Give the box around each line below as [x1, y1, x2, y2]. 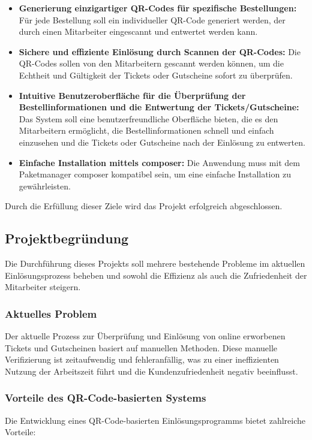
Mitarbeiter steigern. [5, 281, 81, 293]
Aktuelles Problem [5, 306, 97, 321]
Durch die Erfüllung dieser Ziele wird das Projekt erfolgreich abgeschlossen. [5, 200, 283, 212]
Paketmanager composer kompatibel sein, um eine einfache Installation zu [19, 168, 291, 180]
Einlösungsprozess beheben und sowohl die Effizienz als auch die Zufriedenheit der [5, 269, 307, 281]
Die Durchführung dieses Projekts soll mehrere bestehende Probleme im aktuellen [5, 257, 305, 270]
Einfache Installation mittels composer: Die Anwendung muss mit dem [19, 156, 300, 168]
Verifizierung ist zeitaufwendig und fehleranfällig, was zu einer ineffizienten [5, 353, 279, 366]
